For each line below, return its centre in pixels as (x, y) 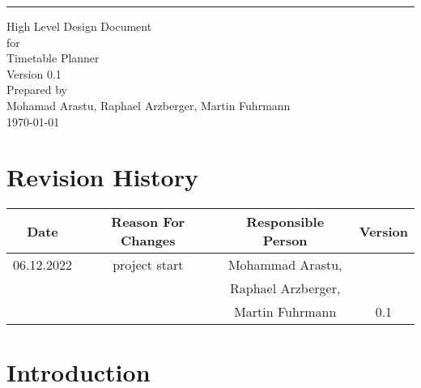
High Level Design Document (79, 26)
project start (148, 265)
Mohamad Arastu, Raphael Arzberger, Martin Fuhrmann (149, 105)
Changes (148, 241)
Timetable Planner (53, 58)
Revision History (102, 177)
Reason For (148, 222)
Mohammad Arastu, (285, 265)
